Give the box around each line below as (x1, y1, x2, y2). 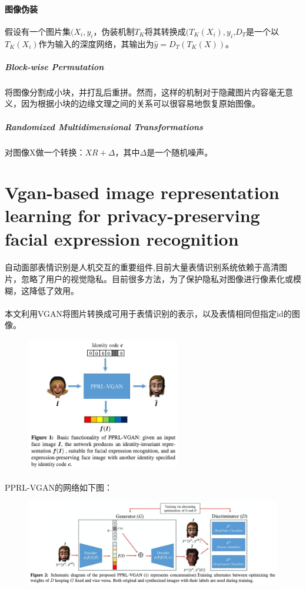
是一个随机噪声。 (147, 145, 213, 158)
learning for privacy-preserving (5, 203, 260, 227)
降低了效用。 (29, 284, 79, 296)
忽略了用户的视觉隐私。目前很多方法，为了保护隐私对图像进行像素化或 (21, 273, 293, 285)
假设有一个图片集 (5, 25, 71, 37)
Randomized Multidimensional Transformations (5, 120, 203, 133)
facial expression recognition (5, 226, 239, 250)
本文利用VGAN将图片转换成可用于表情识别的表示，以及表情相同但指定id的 (5, 307, 292, 319)
